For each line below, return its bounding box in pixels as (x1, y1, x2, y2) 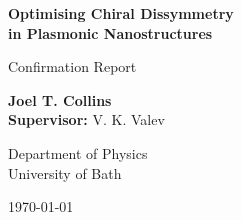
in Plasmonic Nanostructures (8, 22, 213, 43)
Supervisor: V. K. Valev (8, 109, 165, 130)
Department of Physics (8, 142, 148, 163)
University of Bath (8, 162, 122, 183)
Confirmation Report (8, 56, 137, 77)
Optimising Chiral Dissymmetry (8, 3, 234, 23)
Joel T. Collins (8, 89, 112, 110)
